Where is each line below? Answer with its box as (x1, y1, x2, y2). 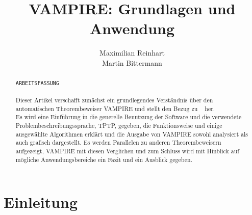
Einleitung (4, 192, 78, 212)
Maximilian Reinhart (99, 47, 165, 58)
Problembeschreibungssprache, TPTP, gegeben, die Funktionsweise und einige (15, 121, 222, 130)
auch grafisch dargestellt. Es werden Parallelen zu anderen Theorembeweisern (15, 138, 221, 147)
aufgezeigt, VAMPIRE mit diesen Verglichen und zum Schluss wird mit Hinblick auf (15, 147, 239, 155)
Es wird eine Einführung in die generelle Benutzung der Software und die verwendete (15, 113, 242, 121)
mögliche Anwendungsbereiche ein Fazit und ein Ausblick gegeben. (15, 155, 192, 164)
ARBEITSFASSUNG (15, 80, 60, 87)
